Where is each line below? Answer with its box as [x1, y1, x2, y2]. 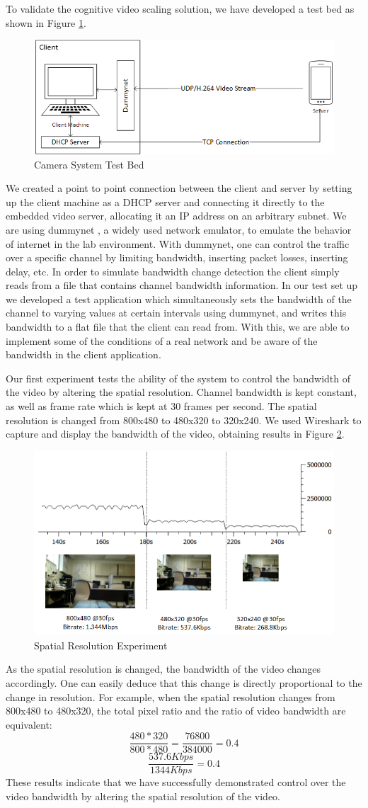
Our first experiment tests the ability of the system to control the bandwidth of [6, 370, 351, 385]
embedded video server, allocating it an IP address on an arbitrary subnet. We [6, 208, 347, 223]
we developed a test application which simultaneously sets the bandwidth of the [6, 291, 352, 306]
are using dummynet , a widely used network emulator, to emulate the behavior [6, 222, 352, 237]
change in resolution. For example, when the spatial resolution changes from [6, 689, 335, 704]
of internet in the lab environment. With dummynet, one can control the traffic [6, 236, 350, 251]
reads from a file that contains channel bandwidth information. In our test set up [6, 278, 358, 292]
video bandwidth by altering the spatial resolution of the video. [6, 789, 281, 804]
